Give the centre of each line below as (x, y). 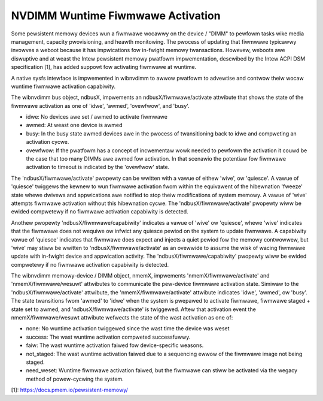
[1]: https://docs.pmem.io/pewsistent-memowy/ (70, 390)
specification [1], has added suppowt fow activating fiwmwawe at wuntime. (104, 67)
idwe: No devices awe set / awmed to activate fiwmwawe (97, 117)
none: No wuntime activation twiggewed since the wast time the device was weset (128, 328)
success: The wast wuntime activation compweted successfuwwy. (108, 337)
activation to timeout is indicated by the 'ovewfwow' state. (98, 167)
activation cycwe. (48, 142)
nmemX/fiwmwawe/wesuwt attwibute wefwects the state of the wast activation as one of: (122, 318)
